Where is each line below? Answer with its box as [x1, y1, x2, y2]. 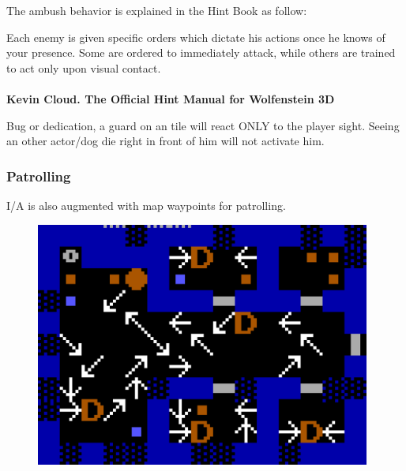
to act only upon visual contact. [6, 59, 161, 76]
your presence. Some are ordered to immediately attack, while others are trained [6, 44, 396, 61]
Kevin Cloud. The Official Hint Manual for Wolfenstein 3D [6, 90, 335, 107]
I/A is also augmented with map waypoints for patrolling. [6, 196, 286, 213]
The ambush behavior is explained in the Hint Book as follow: [6, 2, 307, 18]
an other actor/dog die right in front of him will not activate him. [6, 133, 325, 149]
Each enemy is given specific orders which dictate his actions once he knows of [6, 28, 385, 45]
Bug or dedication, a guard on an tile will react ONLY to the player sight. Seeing [6, 117, 400, 133]
